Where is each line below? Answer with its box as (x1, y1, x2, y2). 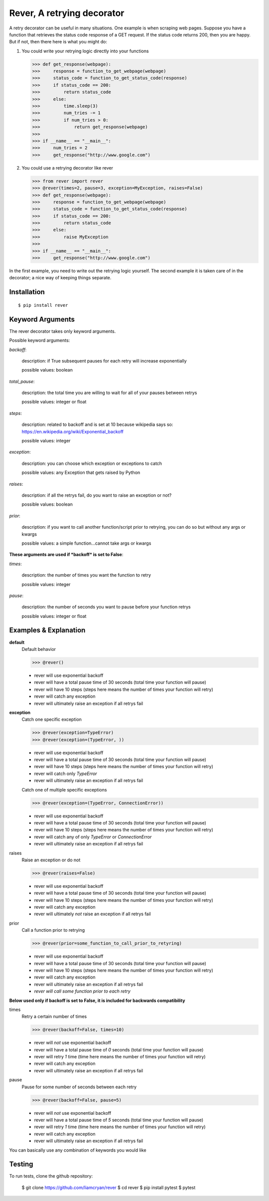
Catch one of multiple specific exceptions (21, 787, 107, 793)
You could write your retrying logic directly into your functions (21, 48, 149, 54)
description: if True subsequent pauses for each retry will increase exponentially (21, 358, 187, 364)
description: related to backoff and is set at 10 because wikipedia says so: (21, 421, 173, 427)
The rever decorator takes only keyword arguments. (9, 328, 116, 334)
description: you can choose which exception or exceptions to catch (21, 460, 162, 466)
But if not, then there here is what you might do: (9, 39, 107, 45)
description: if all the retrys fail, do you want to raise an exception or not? (21, 492, 172, 498)
